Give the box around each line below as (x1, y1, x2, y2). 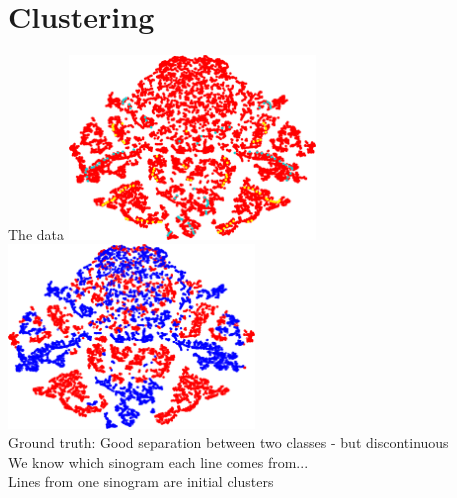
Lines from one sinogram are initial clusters (8, 471, 274, 492)
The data (8, 223, 64, 244)
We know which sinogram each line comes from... (8, 451, 309, 472)
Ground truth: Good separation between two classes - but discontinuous (8, 432, 449, 453)
